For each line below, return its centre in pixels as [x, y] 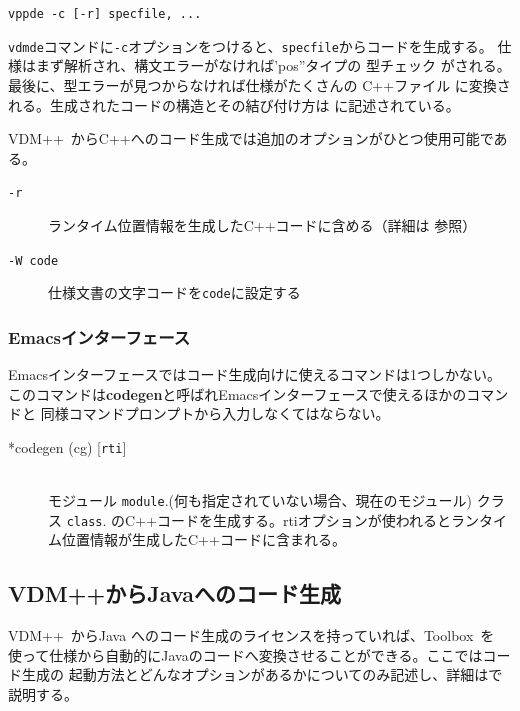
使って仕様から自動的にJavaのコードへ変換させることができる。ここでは [245, 654]
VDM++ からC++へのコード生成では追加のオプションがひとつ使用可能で [251, 138]
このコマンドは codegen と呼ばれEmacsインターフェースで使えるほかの [237, 393]
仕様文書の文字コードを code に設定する [174, 292]
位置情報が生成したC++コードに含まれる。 [203, 539]
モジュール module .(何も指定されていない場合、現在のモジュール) [260, 500]
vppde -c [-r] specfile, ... [105, 14]
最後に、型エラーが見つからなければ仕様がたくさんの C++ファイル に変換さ [259, 84]
